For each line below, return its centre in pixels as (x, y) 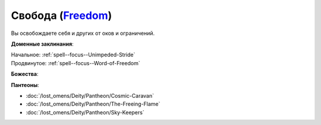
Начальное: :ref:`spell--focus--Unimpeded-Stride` (73, 55)
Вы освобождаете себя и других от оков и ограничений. (83, 33)
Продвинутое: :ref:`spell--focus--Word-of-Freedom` (75, 63)
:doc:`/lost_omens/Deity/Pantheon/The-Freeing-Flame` (93, 104)
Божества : (25, 74)
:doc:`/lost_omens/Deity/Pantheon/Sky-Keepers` (85, 112)
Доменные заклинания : (42, 44)
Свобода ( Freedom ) (62, 15)
